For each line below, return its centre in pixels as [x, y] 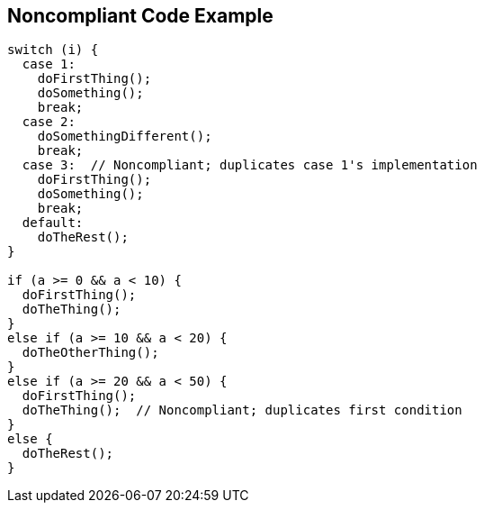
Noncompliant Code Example [140, 16]
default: [53, 223]
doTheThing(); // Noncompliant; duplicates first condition [242, 410]
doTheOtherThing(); [90, 353]
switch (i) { [53, 50]
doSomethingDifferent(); [125, 137]
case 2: [49, 122]
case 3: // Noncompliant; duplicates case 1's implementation [250, 165]
